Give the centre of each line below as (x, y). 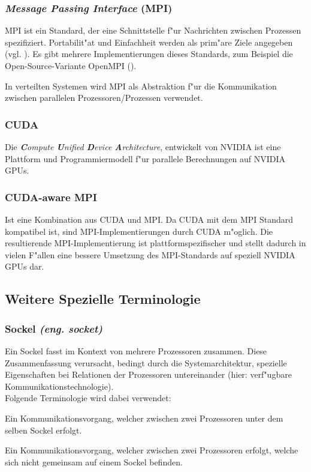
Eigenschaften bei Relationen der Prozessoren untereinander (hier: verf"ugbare (148, 374)
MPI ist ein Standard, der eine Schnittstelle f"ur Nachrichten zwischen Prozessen (153, 30)
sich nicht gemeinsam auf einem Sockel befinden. (94, 461)
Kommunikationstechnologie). (59, 386)
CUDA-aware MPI (51, 197)
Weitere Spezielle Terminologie (103, 299)
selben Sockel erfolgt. (43, 430)
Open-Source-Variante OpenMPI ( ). (71, 65)
